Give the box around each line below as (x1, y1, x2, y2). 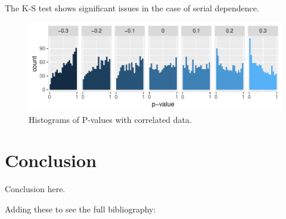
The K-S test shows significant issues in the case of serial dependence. (5, 2, 259, 14)
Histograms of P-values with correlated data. (29, 113, 192, 125)
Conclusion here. (5, 183, 66, 195)
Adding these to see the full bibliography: (5, 202, 156, 215)
